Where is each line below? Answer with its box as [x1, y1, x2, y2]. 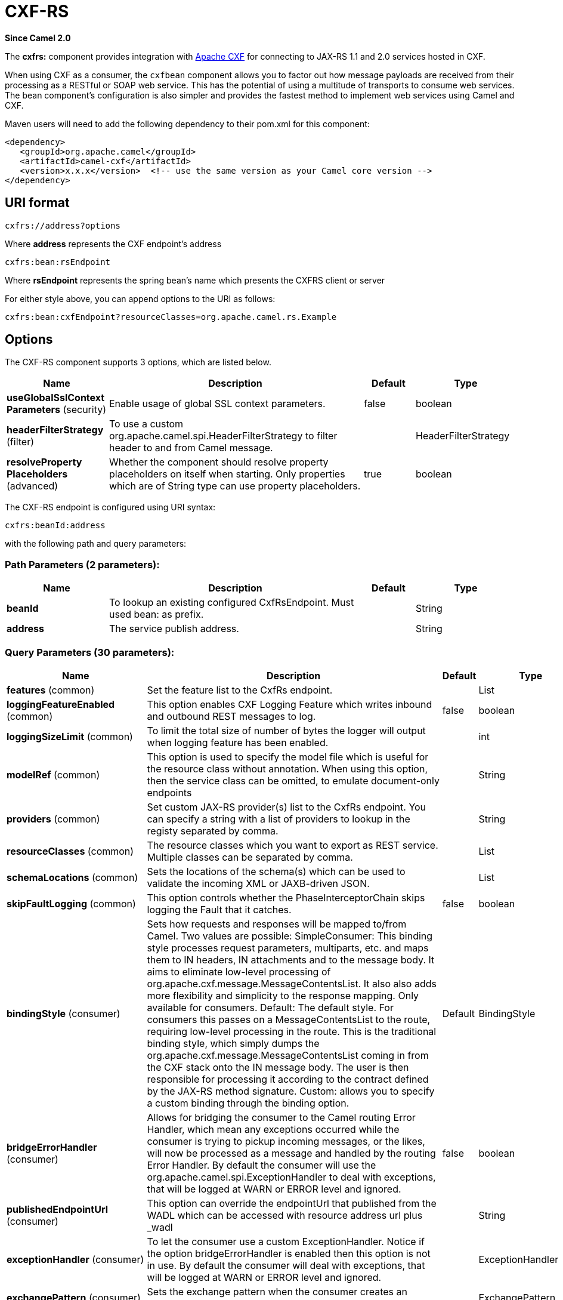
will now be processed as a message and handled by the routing [147, 1147, 436, 1159]
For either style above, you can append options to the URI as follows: [5, 293, 276, 304]
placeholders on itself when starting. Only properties [109, 468, 345, 480]
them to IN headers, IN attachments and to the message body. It [147, 953, 435, 966]
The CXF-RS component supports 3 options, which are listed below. [5, 357, 271, 368]
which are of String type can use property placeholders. [109, 480, 361, 492]
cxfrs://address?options [5, 220, 120, 230]
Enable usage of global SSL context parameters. [109, 398, 326, 410]
